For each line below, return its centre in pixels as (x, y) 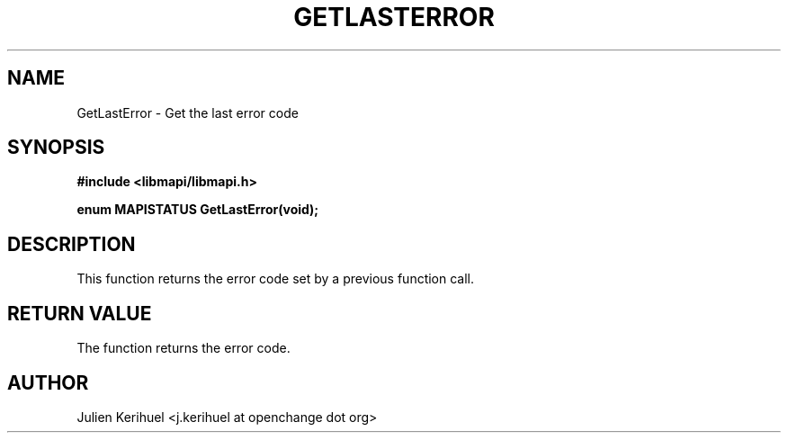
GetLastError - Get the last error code (188, 112)
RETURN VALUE (80, 313)
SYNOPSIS (56, 148)
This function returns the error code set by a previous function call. (276, 279)
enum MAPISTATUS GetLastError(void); (198, 210)
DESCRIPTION (72, 244)
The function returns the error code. (184, 348)
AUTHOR (48, 382)
